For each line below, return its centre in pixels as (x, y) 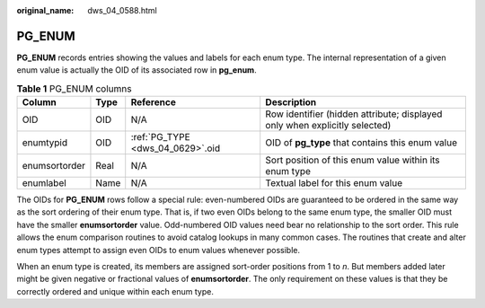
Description (291, 102)
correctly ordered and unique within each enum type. (115, 291)
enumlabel (44, 183)
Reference (154, 102)
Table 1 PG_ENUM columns (74, 88)
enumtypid (44, 143)
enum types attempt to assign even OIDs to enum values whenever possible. (159, 250)
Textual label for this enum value (334, 183)
